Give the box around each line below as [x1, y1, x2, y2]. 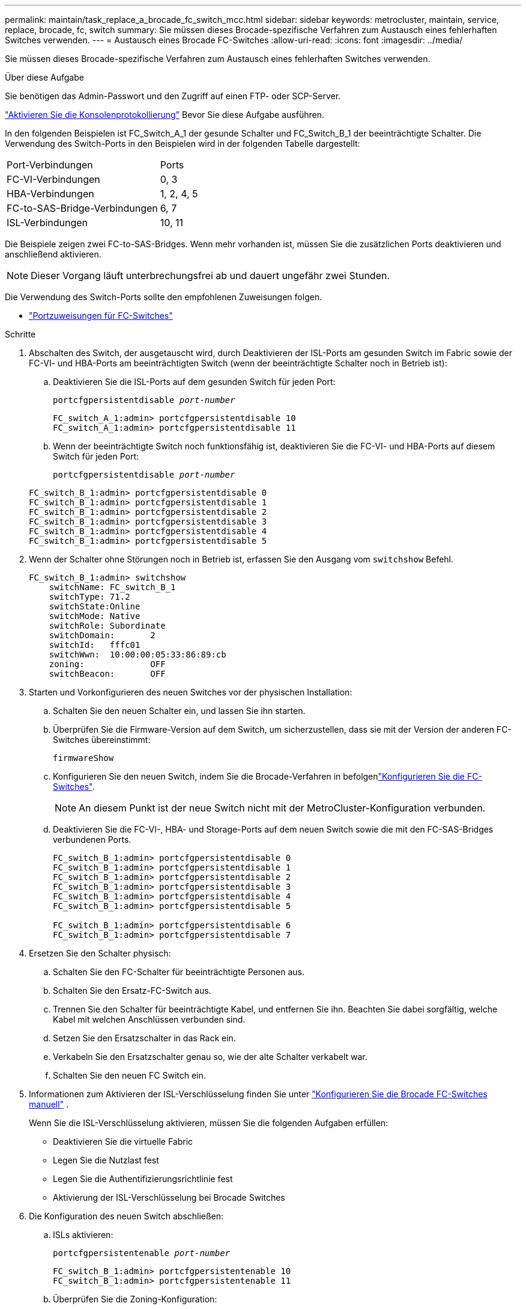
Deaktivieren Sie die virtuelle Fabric [53, 1136, 193, 1147]
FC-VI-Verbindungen [7, 173, 100, 185]
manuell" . [29, 1099, 69, 1109]
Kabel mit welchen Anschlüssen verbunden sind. [53, 1014, 246, 1024]
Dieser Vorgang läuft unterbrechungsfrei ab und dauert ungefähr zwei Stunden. [31, 269, 390, 282]
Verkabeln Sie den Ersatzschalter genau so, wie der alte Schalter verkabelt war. [53, 1052, 367, 1062]
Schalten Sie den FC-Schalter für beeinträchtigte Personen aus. [53, 967, 305, 977]
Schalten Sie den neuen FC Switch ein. [53, 1070, 206, 1080]
